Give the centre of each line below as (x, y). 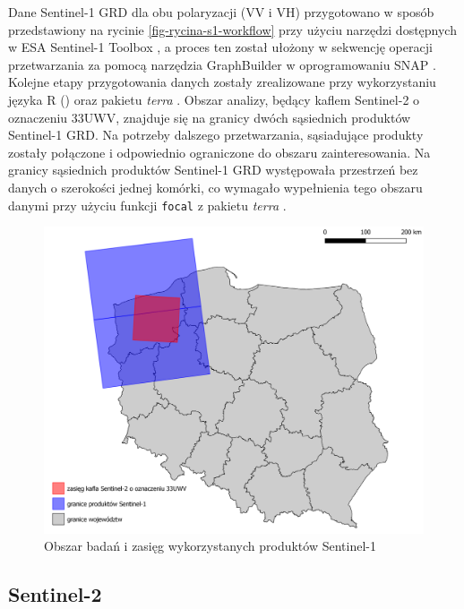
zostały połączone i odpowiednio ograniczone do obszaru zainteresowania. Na (219, 152)
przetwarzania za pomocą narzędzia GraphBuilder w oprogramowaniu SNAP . (222, 64)
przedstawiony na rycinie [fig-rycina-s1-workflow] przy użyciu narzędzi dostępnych (232, 29)
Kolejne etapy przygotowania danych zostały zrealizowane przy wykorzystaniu (222, 82)
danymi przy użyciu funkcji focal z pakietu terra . (147, 205)
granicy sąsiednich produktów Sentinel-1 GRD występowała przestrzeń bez (213, 170)
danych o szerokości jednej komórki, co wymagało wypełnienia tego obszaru (215, 187)
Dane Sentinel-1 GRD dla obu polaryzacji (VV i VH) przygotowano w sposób (221, 12)
